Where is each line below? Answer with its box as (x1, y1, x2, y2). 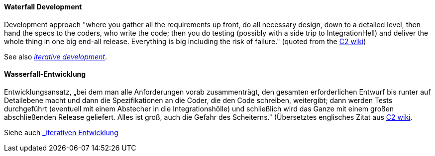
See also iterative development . (4, 52, 107, 61)
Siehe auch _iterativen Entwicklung (4, 128, 118, 137)
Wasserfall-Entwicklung (4, 70, 86, 79)
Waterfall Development (4, 2, 82, 11)
